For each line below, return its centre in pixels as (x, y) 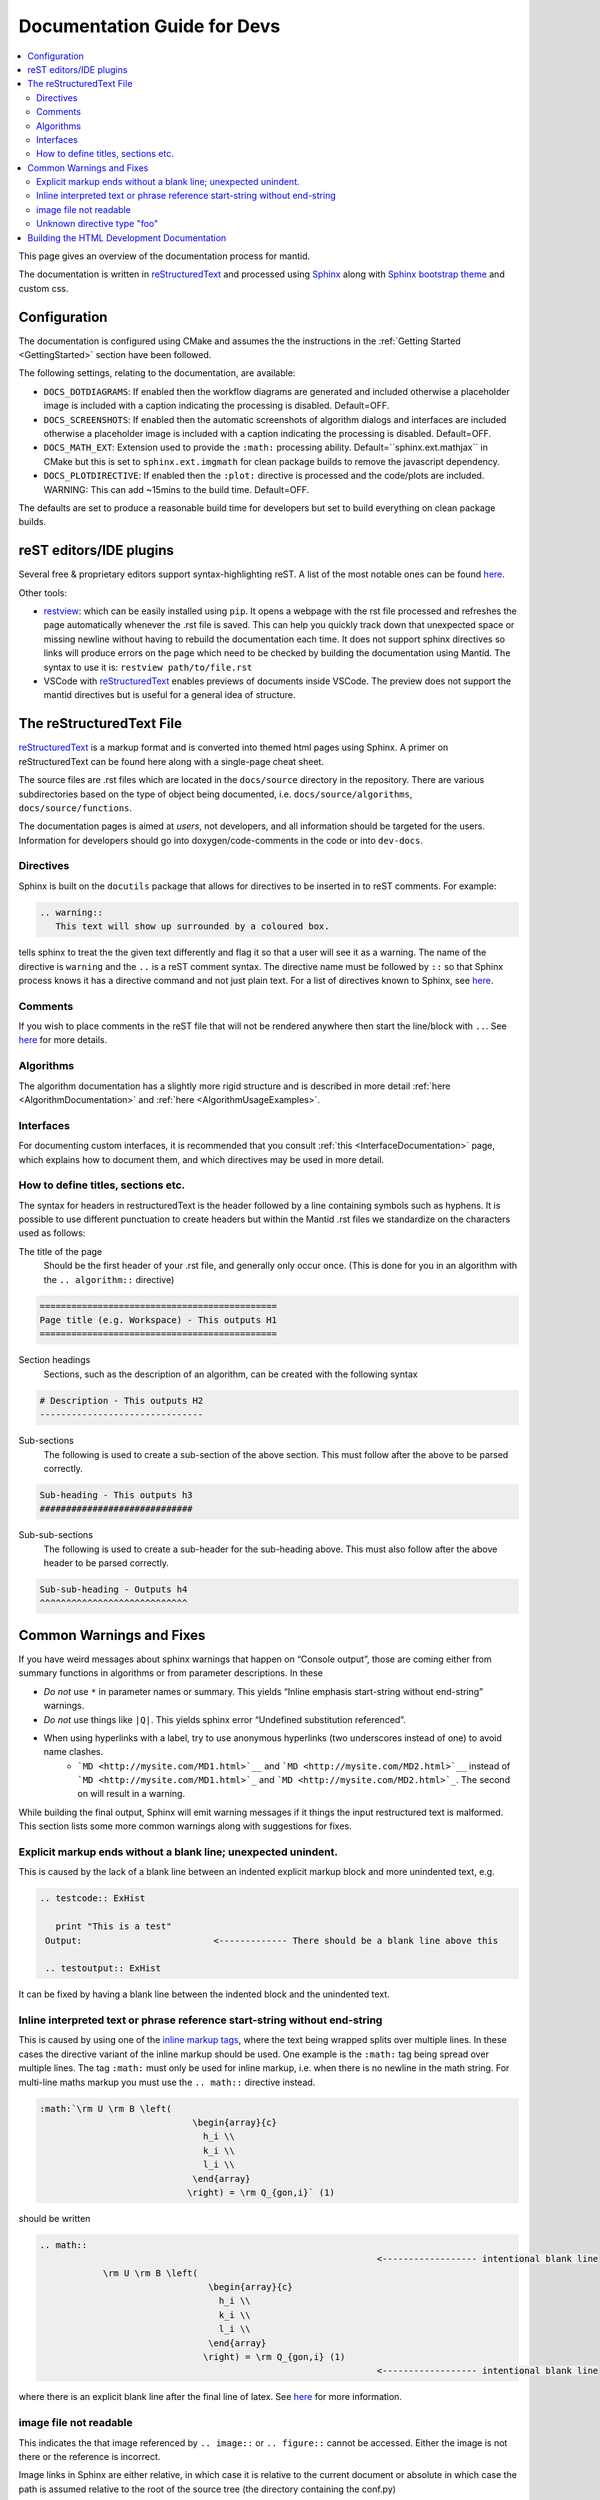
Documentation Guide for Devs (149, 26)
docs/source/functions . (75, 807)
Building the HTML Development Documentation (127, 237)
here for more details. (63, 1040)
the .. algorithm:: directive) (109, 1279)
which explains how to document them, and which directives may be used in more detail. (201, 1159)
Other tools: (42, 592)
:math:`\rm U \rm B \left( (105, 2108)
